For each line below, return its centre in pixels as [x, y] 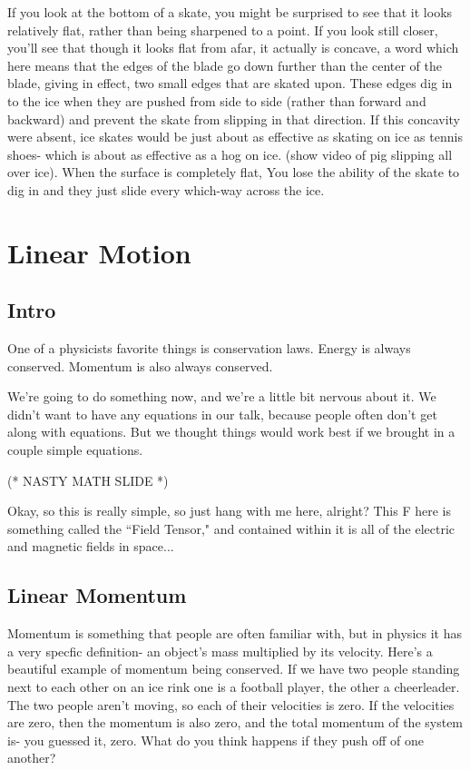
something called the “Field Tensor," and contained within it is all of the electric [231, 528]
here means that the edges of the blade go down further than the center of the [225, 65]
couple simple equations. [75, 450]
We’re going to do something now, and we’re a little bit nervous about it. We [222, 396]
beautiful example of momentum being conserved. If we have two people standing [234, 669]
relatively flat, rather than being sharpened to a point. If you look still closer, [223, 30]
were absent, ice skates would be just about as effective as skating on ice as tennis [235, 137]
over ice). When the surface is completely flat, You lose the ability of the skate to [234, 172]
